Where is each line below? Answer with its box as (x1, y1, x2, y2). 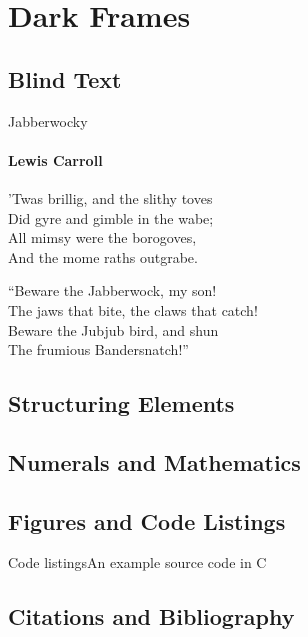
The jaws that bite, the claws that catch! (8, 299, 258, 320)
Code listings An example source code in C (8, 552, 267, 573)
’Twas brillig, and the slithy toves (8, 187, 213, 208)
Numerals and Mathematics (8, 446, 301, 477)
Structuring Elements (8, 388, 235, 419)
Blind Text (8, 63, 122, 94)
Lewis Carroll (8, 149, 103, 170)
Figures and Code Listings (8, 505, 286, 536)
